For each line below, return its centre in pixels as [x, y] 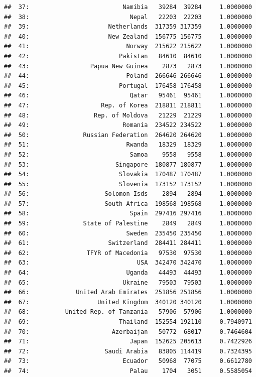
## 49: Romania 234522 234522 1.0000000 [128, 125]
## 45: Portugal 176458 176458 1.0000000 [128, 86]
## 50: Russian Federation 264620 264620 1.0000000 [128, 135]
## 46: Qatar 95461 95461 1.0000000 [128, 96]
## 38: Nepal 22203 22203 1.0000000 [128, 17]
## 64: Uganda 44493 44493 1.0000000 [128, 273]
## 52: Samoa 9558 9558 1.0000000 [128, 154]
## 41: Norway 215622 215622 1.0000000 [128, 46]
